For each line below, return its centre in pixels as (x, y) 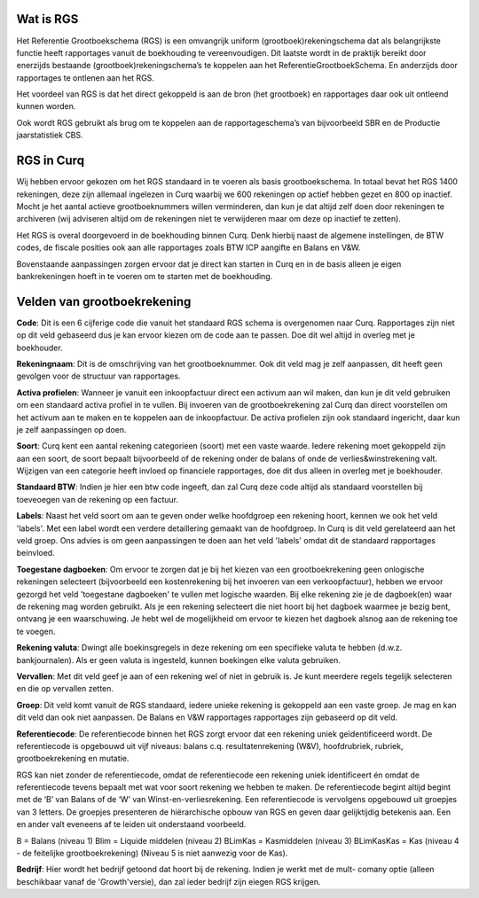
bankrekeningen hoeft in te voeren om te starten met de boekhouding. (145, 276)
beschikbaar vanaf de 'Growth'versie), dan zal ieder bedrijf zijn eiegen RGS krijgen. (169, 881)
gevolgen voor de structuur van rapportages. (98, 376)
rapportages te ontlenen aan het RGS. (86, 78)
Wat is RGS (47, 19)
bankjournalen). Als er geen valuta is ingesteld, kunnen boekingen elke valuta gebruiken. (179, 660)
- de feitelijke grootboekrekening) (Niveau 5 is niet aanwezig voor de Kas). (152, 853)
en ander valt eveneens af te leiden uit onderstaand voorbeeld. (131, 824)
